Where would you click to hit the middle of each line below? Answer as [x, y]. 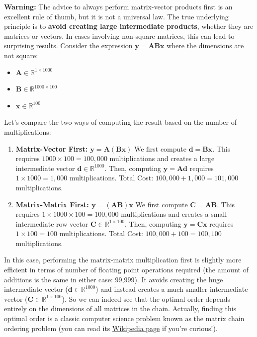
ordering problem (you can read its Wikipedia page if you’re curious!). [111, 328]
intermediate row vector [52, 223]
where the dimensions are [205, 45]
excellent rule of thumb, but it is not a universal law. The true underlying [116, 16]
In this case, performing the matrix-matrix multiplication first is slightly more [123, 260]
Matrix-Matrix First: [52, 204]
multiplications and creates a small [174, 214]
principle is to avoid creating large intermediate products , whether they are [129, 26]
